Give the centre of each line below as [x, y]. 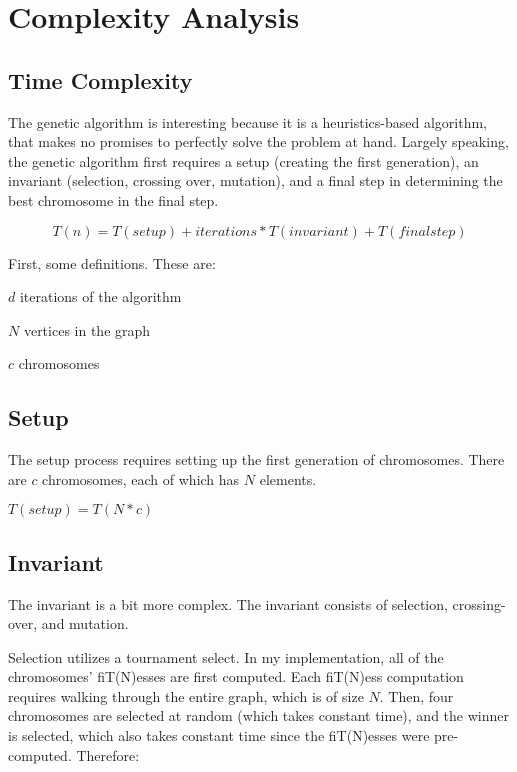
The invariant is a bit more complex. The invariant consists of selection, [228, 603]
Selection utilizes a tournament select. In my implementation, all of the [226, 656]
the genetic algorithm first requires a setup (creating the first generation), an [243, 160]
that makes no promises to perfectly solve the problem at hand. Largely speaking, [258, 141]
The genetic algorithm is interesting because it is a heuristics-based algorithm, [247, 121]
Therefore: [108, 754]
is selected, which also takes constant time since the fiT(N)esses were [219, 735]
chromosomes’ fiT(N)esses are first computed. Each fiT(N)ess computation [236, 676]
